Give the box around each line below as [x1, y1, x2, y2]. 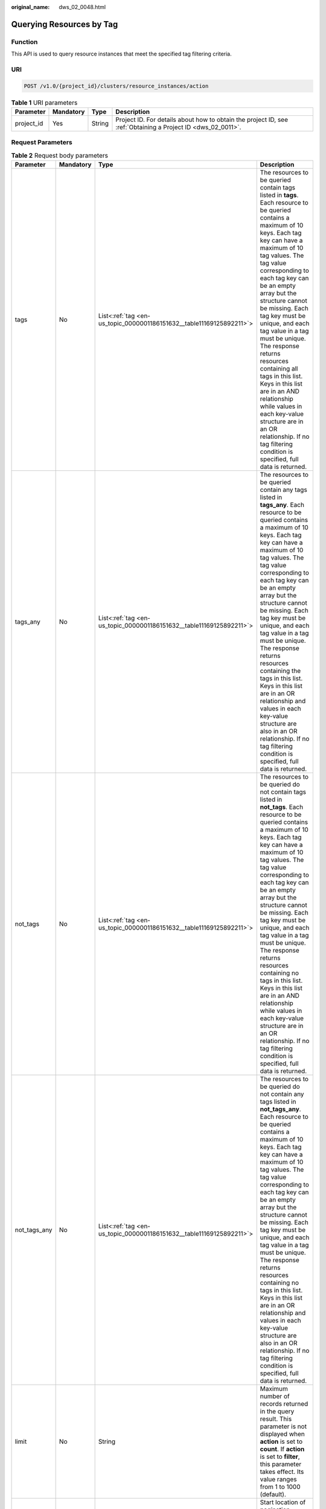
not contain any [260, 1090, 304, 1099]
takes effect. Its [260, 1467, 304, 1476]
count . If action [260, 1445, 305, 1453]
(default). [260, 1490, 286, 1499]
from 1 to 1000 [260, 1482, 301, 1491]
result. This [260, 1415, 292, 1423]
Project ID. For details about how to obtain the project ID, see [115, 115, 289, 124]
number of [260, 1392, 290, 1400]
